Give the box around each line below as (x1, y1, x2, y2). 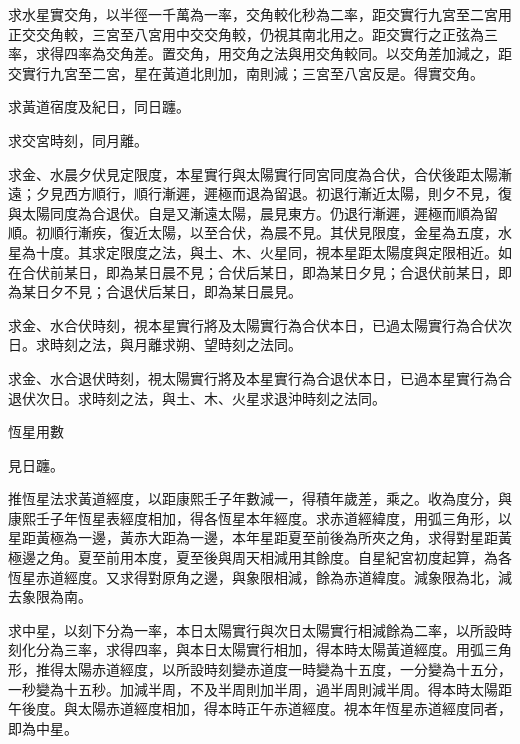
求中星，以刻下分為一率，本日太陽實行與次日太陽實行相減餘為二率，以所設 (8, 619, 498, 640)
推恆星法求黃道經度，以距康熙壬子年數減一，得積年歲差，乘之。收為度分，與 (8, 488, 512, 509)
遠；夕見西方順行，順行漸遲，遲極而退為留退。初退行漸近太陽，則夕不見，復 (8, 183, 512, 204)
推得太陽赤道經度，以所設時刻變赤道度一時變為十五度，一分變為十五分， (35, 659, 512, 680)
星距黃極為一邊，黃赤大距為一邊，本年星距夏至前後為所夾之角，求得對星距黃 (8, 527, 512, 548)
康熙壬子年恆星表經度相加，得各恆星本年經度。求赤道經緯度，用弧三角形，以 (8, 507, 512, 528)
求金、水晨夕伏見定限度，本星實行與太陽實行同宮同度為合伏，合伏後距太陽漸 (8, 163, 512, 184)
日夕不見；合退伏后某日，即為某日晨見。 (35, 281, 302, 302)
